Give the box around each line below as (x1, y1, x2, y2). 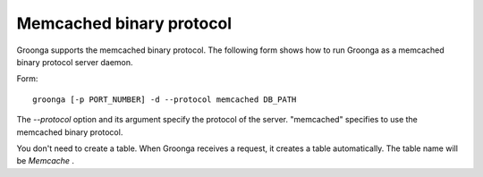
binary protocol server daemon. (16, 56, 133, 67)
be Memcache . (16, 156, 75, 166)
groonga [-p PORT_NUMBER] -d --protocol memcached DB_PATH (32, 94, 297, 105)
